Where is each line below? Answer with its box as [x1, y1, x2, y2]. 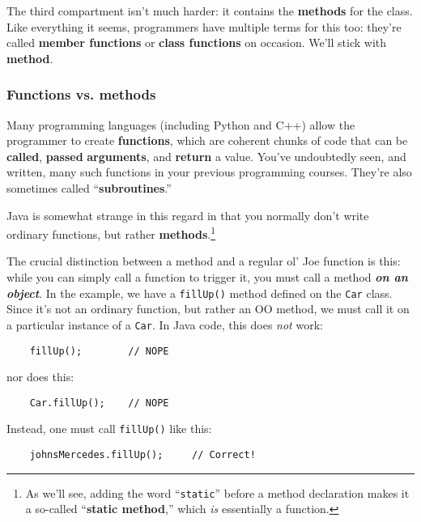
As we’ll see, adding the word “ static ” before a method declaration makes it [25, 484, 410, 501]
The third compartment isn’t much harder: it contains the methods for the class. [6, 2, 413, 19]
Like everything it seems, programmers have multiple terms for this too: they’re [6, 18, 402, 35]
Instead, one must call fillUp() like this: [6, 420, 212, 437]
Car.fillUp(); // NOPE [29, 397, 169, 409]
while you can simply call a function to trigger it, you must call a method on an [6, 269, 408, 285]
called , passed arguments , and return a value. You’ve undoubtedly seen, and [6, 147, 406, 164]
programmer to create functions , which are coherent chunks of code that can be [6, 132, 408, 149]
